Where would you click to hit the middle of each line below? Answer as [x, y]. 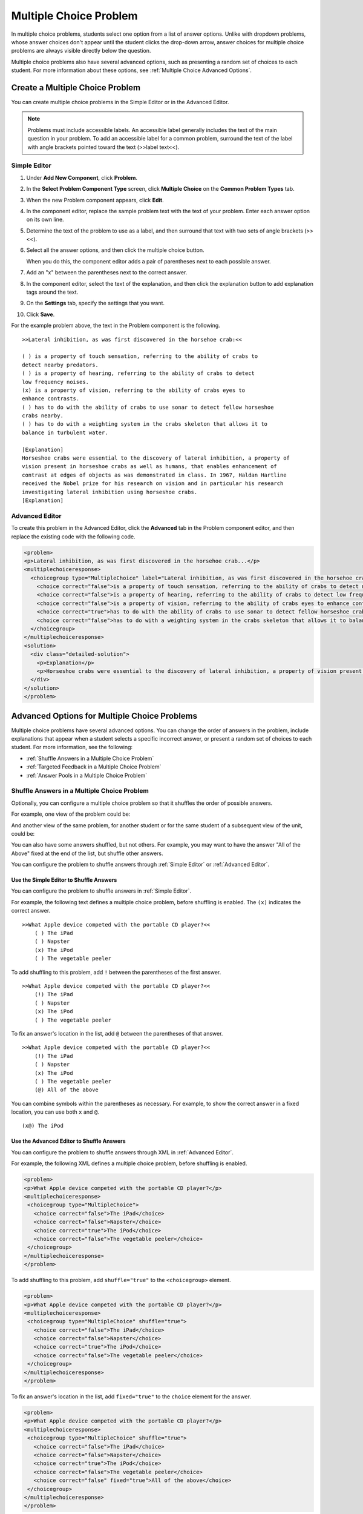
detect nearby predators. [60, 365]
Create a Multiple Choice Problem [76, 88]
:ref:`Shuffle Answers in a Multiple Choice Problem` [90, 758]
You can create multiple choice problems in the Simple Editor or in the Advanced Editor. [120, 102]
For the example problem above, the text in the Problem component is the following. [116, 326]
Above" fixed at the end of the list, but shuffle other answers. [87, 853]
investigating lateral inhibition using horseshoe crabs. [110, 492]
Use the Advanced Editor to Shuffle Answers [69, 1141]
